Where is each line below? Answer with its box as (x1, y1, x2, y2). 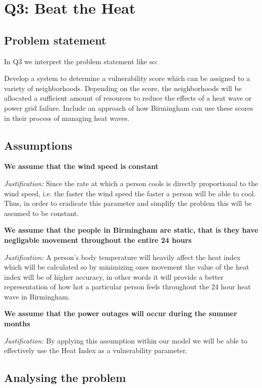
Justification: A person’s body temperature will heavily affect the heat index (4, 251, 241, 262)
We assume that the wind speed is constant (4, 161, 159, 171)
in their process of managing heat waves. (4, 112, 130, 123)
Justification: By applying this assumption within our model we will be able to (4, 335, 247, 346)
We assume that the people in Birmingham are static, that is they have (4, 225, 258, 235)
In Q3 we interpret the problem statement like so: (4, 56, 158, 66)
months (4, 318, 30, 329)
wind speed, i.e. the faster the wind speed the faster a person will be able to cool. (4, 188, 256, 198)
